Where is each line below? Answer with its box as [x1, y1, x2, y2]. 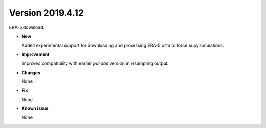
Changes [21, 69, 40, 76]
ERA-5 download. [9, 25, 45, 30]
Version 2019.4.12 [9, 7, 84, 18]
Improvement [21, 51, 50, 57]
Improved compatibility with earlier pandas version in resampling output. [21, 60, 169, 66]
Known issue [21, 105, 49, 111]
